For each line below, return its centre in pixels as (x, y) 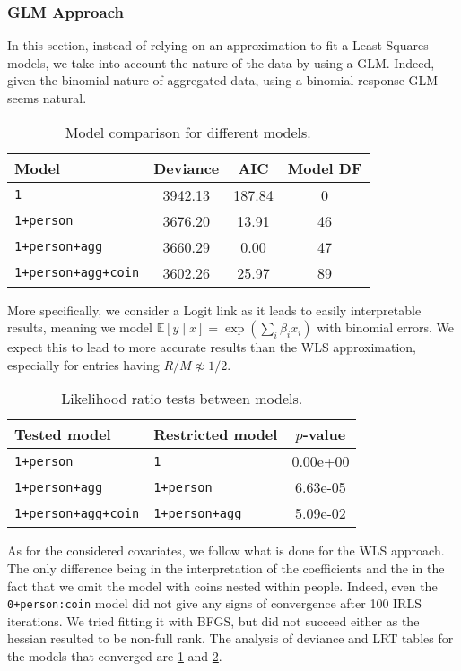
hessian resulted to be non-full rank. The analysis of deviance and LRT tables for (230, 638)
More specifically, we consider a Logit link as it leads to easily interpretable (214, 310)
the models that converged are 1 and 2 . (115, 656)
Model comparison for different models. (188, 132)
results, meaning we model (80, 327)
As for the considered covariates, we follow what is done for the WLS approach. (226, 551)
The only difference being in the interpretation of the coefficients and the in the (226, 568)
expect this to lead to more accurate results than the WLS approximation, (212, 347)
